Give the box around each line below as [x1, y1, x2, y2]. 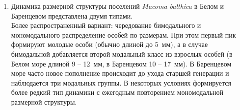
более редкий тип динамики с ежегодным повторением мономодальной [11, 87, 224, 97]
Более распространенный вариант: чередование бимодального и [11, 20, 201, 30]
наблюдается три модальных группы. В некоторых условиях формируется [11, 77, 231, 88]
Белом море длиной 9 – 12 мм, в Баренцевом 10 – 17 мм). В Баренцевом [11, 58, 232, 68]
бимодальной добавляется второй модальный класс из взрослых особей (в [11, 48, 233, 59]
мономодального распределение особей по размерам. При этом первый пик [11, 29, 236, 40]
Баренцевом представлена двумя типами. [11, 10, 133, 21]
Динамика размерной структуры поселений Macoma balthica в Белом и [11, 1, 224, 11]
